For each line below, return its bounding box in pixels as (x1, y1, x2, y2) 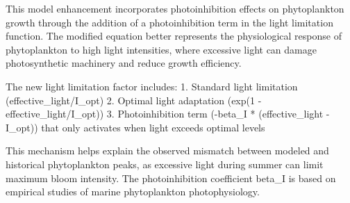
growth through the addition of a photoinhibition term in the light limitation (6, 15, 333, 29)
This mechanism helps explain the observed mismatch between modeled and (6, 143, 329, 158)
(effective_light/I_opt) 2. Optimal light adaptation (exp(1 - (6, 92, 262, 107)
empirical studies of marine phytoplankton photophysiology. (6, 184, 260, 199)
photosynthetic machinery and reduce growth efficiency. (6, 56, 242, 70)
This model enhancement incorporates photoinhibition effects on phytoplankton (6, 1, 344, 15)
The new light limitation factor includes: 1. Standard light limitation (6, 79, 298, 93)
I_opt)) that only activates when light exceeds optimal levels (6, 120, 265, 134)
